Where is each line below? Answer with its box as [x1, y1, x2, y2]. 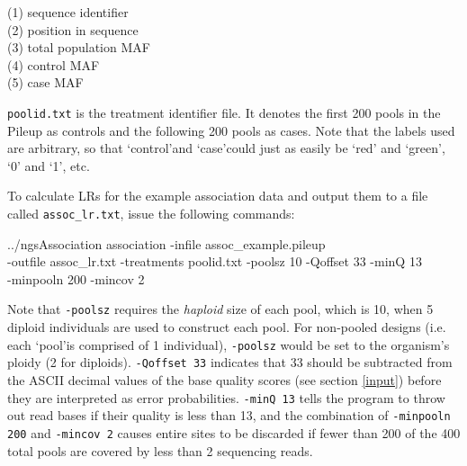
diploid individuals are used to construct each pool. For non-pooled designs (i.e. [7, 318, 446, 336]
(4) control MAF [7, 55, 100, 74]
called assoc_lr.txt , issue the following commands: [7, 204, 295, 222]
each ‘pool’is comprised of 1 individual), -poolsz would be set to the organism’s [7, 335, 450, 354]
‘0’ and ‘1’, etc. [7, 156, 90, 175]
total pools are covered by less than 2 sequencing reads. [7, 441, 313, 460]
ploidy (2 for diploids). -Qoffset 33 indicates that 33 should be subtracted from [7, 353, 453, 372]
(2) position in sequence [7, 20, 139, 39]
